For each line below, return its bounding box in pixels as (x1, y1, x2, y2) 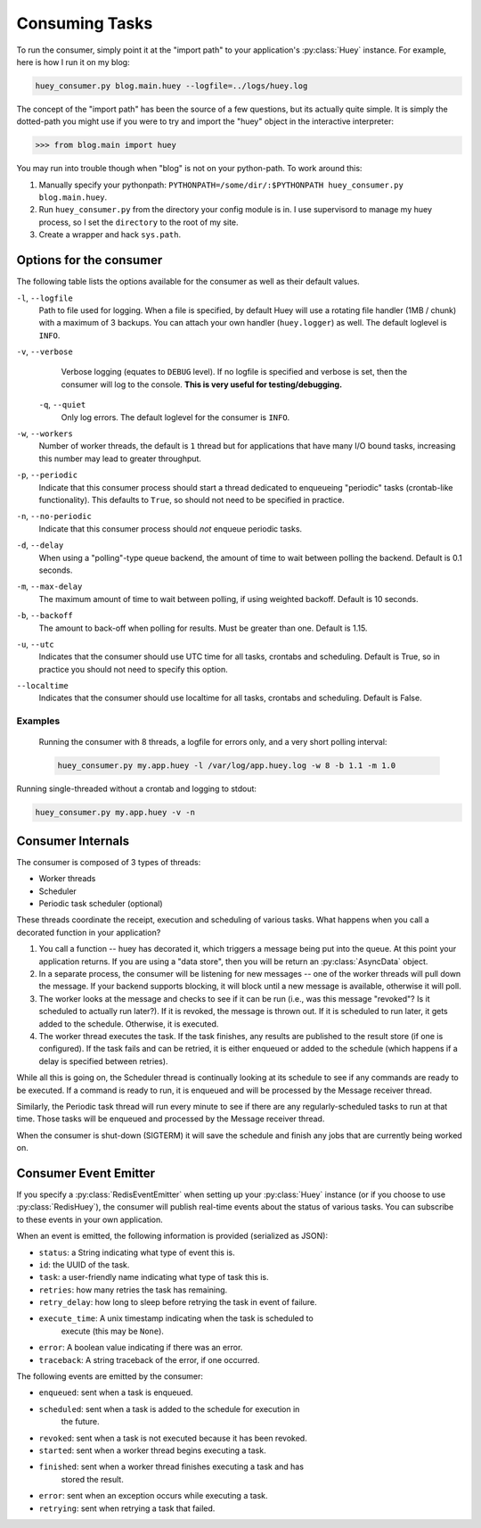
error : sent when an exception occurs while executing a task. (38, 1491, 268, 1501)
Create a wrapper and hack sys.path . (38, 229, 182, 240)
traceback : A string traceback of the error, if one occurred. (38, 1354, 260, 1365)
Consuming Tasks (16, 13, 153, 33)
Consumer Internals (16, 833, 129, 848)
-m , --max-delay (16, 581, 83, 592)
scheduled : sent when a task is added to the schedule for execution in (38, 1403, 300, 1414)
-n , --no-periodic (16, 511, 93, 522)
